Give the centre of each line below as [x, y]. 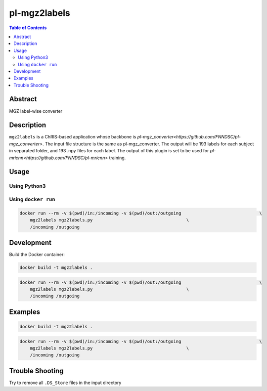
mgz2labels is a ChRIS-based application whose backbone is [73, 137]
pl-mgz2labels [40, 13]
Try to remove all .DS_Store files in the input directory [65, 383]
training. [117, 158]
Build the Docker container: [37, 255]
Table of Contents [28, 28]
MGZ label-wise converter [36, 111]
